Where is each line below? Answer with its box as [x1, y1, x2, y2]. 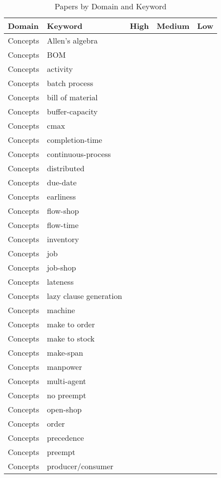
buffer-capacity [47, 106, 98, 117]
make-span [47, 347, 83, 358]
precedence [47, 432, 84, 443]
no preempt [47, 389, 87, 401]
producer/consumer [47, 460, 113, 472]
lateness [47, 276, 74, 287]
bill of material [47, 91, 98, 103]
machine [47, 304, 75, 316]
